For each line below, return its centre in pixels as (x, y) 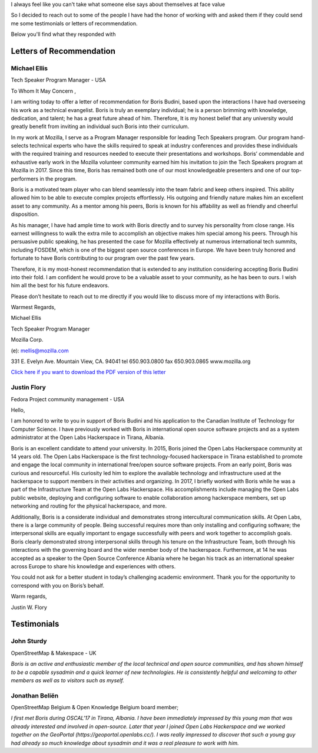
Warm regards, (29, 597)
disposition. (25, 214)
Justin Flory (29, 388)
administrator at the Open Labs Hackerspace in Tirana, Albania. (88, 437)
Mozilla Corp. (27, 340)
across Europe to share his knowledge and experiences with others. (93, 566)
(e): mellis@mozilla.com (40, 351)
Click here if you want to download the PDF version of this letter (88, 372)
